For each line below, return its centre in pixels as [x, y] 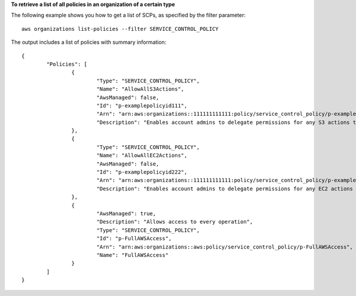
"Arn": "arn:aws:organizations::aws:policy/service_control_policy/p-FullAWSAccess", [225, 247]
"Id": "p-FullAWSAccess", [134, 238]
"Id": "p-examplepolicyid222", [142, 172]
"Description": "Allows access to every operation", [175, 222]
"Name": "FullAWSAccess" [133, 255]
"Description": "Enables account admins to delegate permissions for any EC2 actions [225, 189]
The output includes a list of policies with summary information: [89, 42]
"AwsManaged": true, [126, 213]
